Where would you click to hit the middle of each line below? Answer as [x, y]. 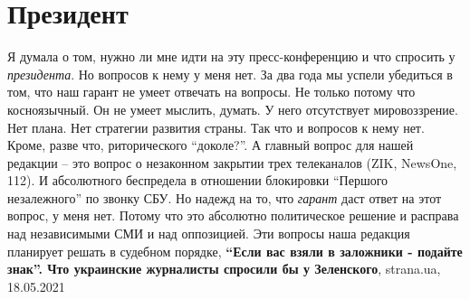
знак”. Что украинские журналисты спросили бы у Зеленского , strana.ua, [224, 269]
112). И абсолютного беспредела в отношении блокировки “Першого [198, 180]
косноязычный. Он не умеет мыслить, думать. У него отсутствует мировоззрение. [233, 109]
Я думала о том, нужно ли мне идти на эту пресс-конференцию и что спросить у [231, 56]
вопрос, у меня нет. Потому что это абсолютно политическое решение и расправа [233, 215]
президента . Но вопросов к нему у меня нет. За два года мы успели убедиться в [230, 74]
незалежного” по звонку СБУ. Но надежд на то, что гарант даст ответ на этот [225, 197]
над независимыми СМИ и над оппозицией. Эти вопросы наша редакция [209, 234]
